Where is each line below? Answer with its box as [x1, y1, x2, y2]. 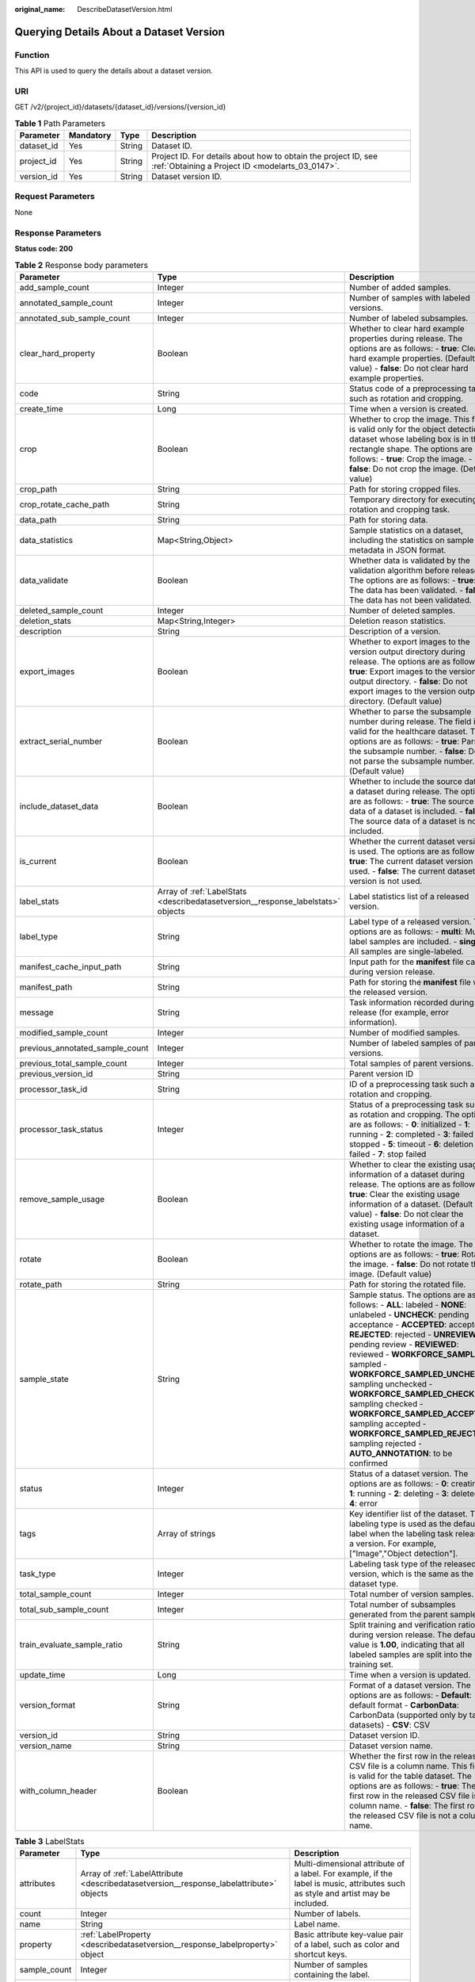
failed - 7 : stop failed [349, 1148, 427, 1159]
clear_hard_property [19, 347, 95, 358]
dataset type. [349, 1578, 399, 1589]
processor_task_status [19, 1123, 103, 1134]
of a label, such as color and [294, 1939, 400, 1950]
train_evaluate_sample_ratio [19, 1639, 123, 1650]
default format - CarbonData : [349, 1699, 459, 1710]
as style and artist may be [294, 1888, 391, 1899]
